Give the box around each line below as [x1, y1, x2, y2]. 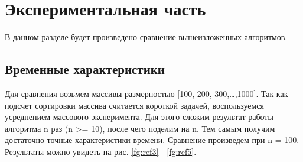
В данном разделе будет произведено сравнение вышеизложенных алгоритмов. [5, 31, 288, 43]
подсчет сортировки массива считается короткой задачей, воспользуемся [5, 99, 264, 111]
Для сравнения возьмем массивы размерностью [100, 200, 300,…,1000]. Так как [5, 87, 288, 99]
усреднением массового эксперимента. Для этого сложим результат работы [5, 111, 273, 123]
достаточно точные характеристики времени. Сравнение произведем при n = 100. [5, 134, 299, 146]
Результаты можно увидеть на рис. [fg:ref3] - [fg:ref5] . [5, 145, 197, 157]
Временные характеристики [5, 60, 165, 78]
